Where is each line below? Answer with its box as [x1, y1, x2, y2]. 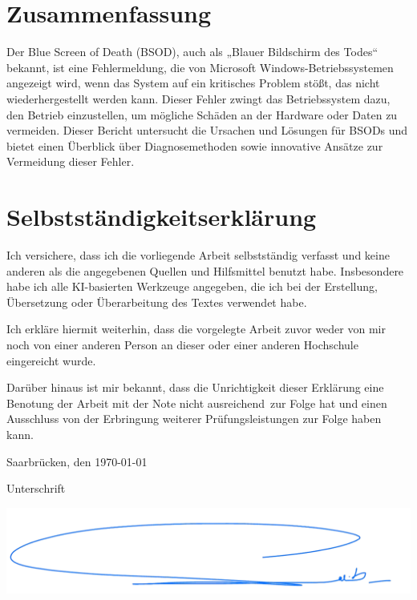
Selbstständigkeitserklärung [6, 200, 317, 233]
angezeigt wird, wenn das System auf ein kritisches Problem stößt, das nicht [6, 74, 380, 91]
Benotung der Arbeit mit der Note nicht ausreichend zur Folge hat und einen [6, 394, 387, 411]
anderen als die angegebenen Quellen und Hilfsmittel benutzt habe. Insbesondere [6, 262, 404, 279]
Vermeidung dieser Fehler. [6, 153, 135, 170]
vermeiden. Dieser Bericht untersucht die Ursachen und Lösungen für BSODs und [6, 122, 408, 139]
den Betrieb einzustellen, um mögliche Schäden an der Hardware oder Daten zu [6, 106, 398, 123]
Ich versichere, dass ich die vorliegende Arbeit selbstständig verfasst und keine [6, 247, 390, 263]
